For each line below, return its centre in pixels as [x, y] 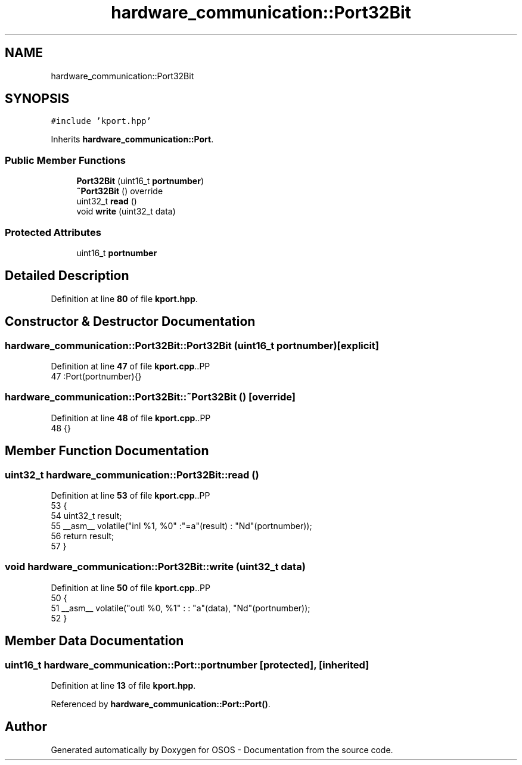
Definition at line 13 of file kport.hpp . [123, 685]
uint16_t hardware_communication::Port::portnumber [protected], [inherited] [187, 665]
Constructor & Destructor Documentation [130, 322]
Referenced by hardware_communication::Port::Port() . [161, 704]
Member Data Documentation [94, 641]
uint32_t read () [107, 201]
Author [26, 727]
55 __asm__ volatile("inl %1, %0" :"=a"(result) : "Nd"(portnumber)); [181, 525]
